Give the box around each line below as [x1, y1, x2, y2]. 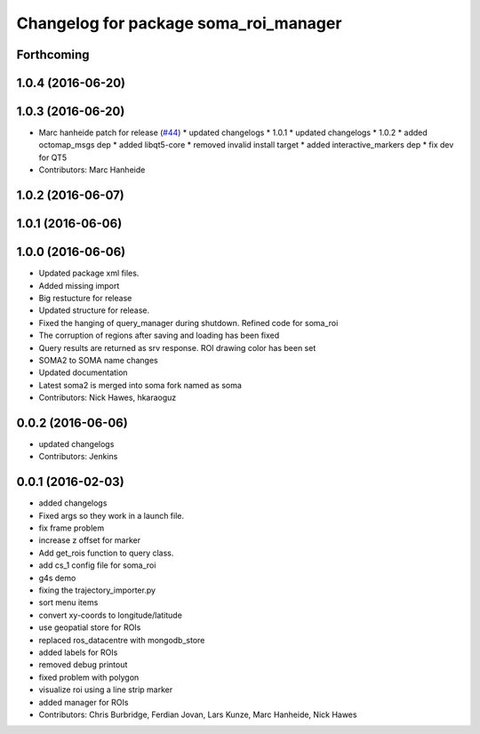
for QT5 [38, 152, 68, 163]
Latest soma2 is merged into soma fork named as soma [38, 379, 242, 390]
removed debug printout [38, 659, 128, 670]
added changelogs [38, 498, 108, 508]
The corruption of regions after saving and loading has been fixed [38, 330, 280, 341]
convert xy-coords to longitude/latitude [38, 610, 182, 620]
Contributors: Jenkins [38, 451, 118, 462]
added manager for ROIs [38, 697, 129, 707]
